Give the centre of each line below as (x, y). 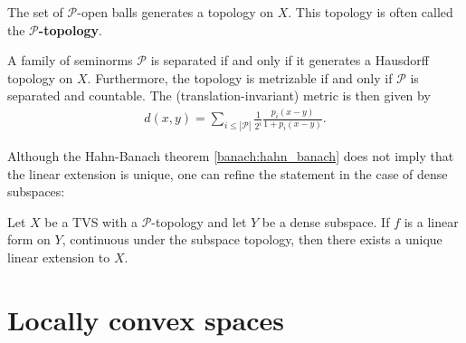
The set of (35, 12)
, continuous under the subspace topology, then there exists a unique (252, 239)
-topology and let (199, 221)
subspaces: (36, 191)
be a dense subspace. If (326, 221)
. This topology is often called (371, 12)
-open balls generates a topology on (176, 12)
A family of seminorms (70, 60)
